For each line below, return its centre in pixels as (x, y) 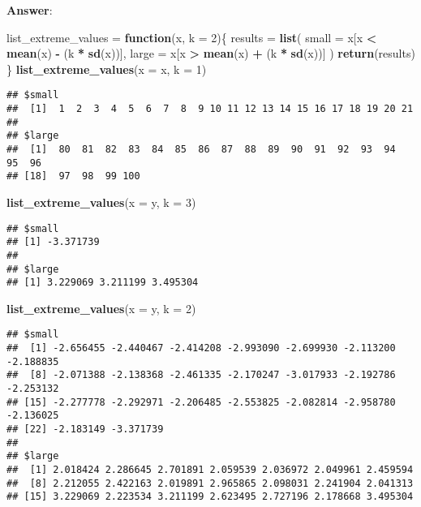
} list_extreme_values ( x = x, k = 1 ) (107, 69)
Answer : (30, 10)
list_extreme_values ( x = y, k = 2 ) (101, 308)
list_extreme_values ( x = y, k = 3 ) (101, 202)
